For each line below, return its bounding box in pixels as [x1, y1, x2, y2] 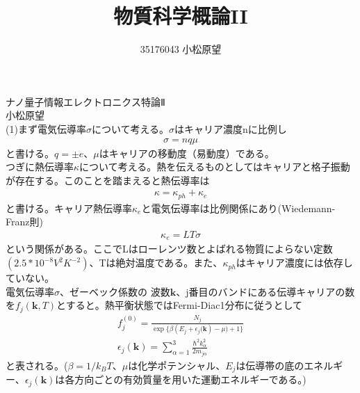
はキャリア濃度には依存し [236, 255, 353, 270]
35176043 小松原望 [140, 42, 222, 56]
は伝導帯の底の [236, 358, 304, 372]
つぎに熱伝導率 [6, 159, 74, 174]
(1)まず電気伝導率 [6, 121, 86, 136]
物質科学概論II [113, 1, 248, 30]
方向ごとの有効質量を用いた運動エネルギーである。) [74, 372, 306, 387]
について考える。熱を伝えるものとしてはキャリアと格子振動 [79, 159, 350, 174]
